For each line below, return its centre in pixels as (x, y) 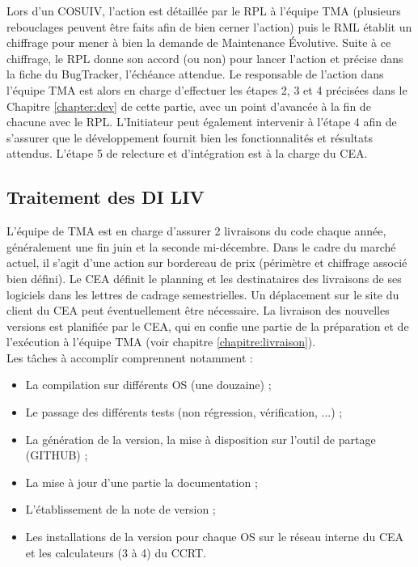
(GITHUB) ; (57, 455)
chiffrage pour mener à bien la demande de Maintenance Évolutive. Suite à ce (199, 42)
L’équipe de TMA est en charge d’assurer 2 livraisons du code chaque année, (196, 231)
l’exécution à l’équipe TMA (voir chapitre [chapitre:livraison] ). (161, 342)
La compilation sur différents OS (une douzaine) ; (148, 385)
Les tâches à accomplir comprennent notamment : (130, 357)
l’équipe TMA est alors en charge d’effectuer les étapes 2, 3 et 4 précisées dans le (207, 89)
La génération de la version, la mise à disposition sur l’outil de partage (201, 439)
